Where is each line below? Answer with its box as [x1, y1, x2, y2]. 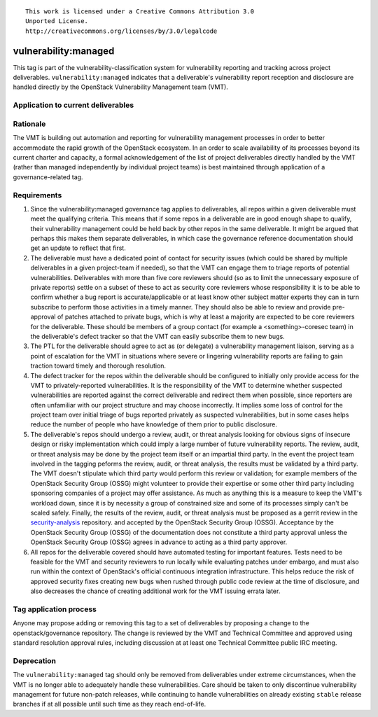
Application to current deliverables [13, 100, 134, 110]
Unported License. [25, 18, 89, 25]
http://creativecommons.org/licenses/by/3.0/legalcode [25, 27, 218, 35]
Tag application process [13, 604, 97, 614]
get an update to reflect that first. [30, 244, 126, 252]
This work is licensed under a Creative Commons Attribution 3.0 [25, 8, 255, 15]
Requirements [13, 190, 62, 200]
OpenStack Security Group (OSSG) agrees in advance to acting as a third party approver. [30, 538, 288, 546]
